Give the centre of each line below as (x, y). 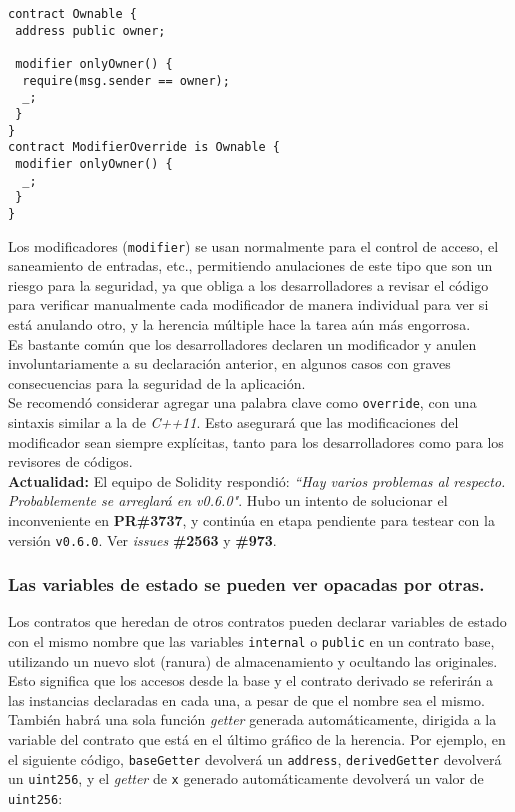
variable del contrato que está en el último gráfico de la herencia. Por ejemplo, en (257, 739)
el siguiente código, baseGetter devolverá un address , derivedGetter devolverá (255, 758)
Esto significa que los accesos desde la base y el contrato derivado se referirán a (251, 680)
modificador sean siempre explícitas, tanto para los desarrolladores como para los (256, 441)
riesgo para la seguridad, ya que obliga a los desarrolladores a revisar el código (248, 284)
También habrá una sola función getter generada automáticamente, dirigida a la (252, 719)
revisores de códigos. (70, 461)
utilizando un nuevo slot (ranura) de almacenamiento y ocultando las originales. (253, 660)
